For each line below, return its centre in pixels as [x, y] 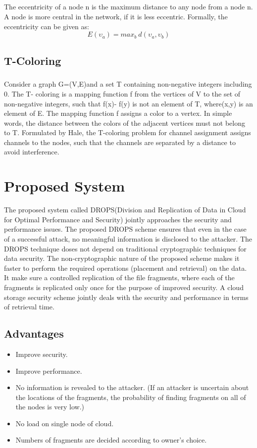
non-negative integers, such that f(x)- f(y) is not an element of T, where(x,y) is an [128, 103]
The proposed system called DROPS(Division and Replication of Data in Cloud [125, 210]
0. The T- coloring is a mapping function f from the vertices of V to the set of [122, 93]
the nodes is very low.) [50, 407]
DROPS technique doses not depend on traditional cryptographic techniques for [125, 248]
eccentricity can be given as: [47, 26]
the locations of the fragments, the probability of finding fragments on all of [131, 397]
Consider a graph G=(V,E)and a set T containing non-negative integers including [128, 84]
